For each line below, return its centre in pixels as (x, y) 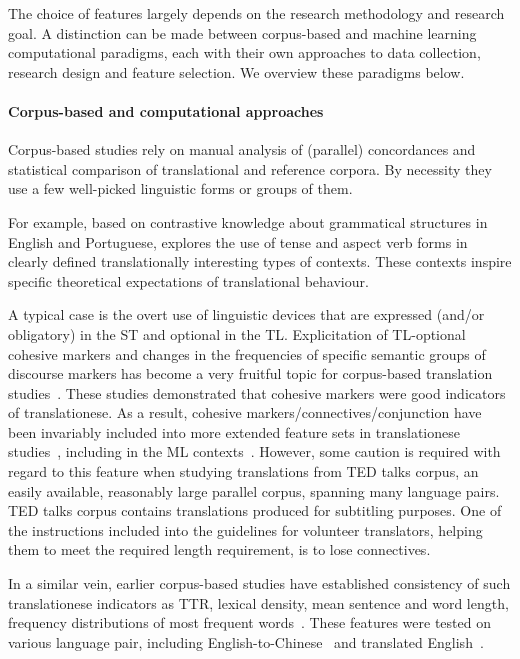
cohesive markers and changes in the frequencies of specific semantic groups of (247, 353)
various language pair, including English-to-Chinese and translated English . (246, 641)
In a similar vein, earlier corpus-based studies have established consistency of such (259, 583)
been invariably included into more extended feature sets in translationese (234, 431)
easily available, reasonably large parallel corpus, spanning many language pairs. (254, 490)
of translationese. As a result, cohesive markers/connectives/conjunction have (245, 412)
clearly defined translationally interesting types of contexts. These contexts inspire (260, 261)
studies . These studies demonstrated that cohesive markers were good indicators (257, 392)
